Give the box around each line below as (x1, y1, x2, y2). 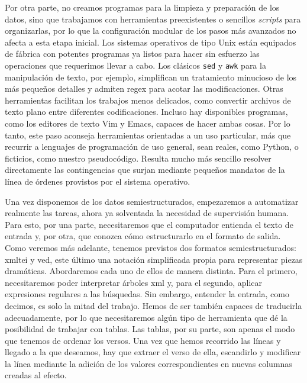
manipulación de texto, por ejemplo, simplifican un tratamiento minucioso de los (5, 70, 297, 83)
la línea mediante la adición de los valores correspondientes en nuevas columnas (5, 357, 292, 369)
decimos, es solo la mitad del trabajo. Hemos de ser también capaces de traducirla (5, 299, 302, 311)
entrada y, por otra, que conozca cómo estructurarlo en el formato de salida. (5, 230, 281, 242)
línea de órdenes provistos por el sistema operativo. (5, 175, 190, 187)
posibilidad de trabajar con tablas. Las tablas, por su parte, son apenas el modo (5, 323, 295, 335)
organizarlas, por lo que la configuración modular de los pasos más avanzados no (5, 24, 296, 37)
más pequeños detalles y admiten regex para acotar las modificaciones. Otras (5, 82, 283, 95)
